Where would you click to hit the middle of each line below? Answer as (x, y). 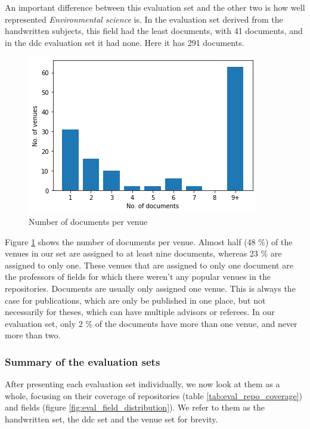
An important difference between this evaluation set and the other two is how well (155, 7)
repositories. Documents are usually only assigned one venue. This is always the (150, 288)
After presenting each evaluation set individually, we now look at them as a (142, 384)
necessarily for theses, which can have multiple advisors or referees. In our (140, 312)
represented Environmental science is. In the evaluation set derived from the (144, 19)
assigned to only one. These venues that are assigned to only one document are (149, 265)
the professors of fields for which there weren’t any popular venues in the (138, 277)
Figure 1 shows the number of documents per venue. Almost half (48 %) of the (149, 241)
